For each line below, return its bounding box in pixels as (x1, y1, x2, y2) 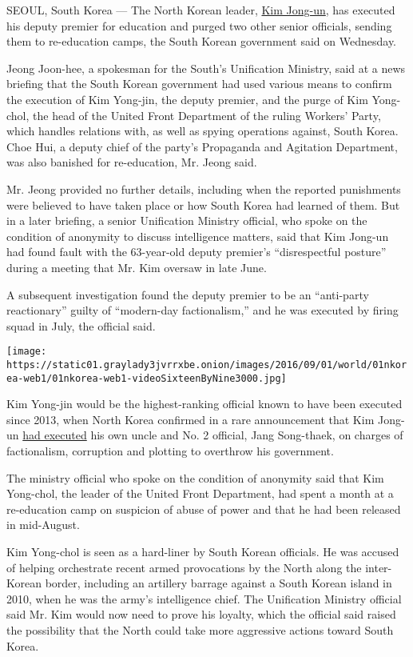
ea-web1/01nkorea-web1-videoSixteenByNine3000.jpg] (6, 372, 287, 384)
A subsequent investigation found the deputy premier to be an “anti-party (6, 286, 369, 302)
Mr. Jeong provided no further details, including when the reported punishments (6, 180, 401, 197)
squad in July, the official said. (6, 317, 156, 334)
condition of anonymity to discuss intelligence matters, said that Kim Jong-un (6, 227, 389, 244)
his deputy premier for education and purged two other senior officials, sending (6, 17, 392, 34)
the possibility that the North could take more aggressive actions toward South (6, 621, 394, 638)
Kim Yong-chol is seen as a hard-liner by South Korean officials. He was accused (6, 543, 399, 559)
